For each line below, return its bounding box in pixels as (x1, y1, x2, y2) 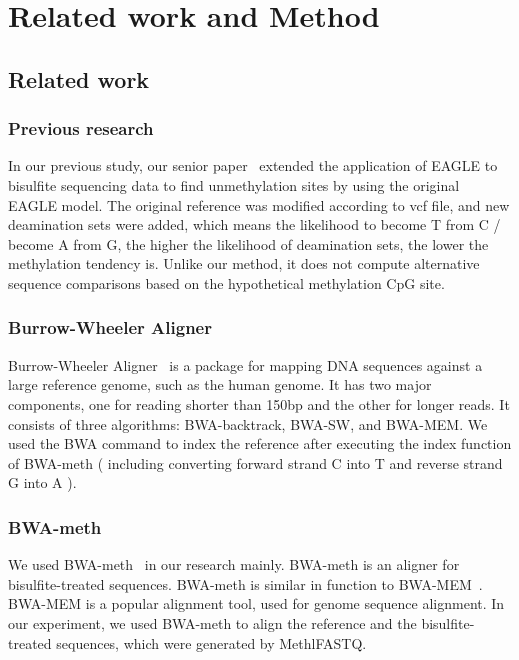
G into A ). (8, 472, 77, 493)
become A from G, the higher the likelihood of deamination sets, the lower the (8, 233, 489, 254)
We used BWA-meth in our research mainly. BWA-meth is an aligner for (8, 554, 460, 575)
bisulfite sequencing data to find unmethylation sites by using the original (8, 174, 460, 195)
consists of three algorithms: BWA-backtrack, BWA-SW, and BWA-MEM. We (8, 413, 488, 434)
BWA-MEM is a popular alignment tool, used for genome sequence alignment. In (8, 593, 505, 614)
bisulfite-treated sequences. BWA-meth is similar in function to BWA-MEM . (8, 573, 483, 594)
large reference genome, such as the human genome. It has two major (8, 374, 432, 395)
